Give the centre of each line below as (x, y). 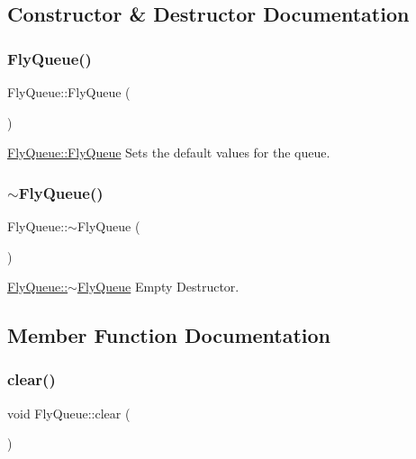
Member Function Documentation (169, 335)
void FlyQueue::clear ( (69, 413)
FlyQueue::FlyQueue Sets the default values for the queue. (169, 153)
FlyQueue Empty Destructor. (158, 287)
